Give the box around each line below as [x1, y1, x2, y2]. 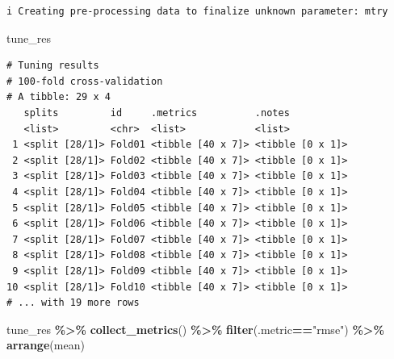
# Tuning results [6, 60, 99, 72]
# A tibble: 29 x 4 [6, 91, 111, 103]
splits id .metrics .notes [23, 106, 290, 119]
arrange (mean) [6, 336, 85, 353]
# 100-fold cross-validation [6, 75, 163, 87]
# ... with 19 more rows [6, 297, 140, 309]
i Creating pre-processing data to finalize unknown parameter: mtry [6, 6, 388, 17]
